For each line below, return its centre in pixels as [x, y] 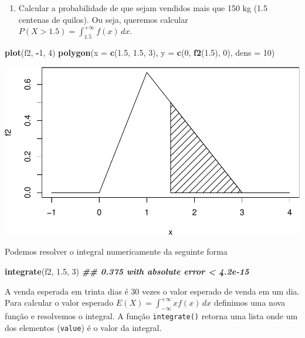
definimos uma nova [250, 302]
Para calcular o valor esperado [59, 302]
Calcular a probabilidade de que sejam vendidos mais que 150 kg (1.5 [143, 8]
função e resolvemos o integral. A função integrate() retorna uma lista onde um [151, 316]
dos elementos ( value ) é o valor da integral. [83, 327]
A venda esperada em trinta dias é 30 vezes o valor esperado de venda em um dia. [152, 291]
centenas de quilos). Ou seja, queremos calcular [103, 19]
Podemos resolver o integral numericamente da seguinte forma [116, 251]
